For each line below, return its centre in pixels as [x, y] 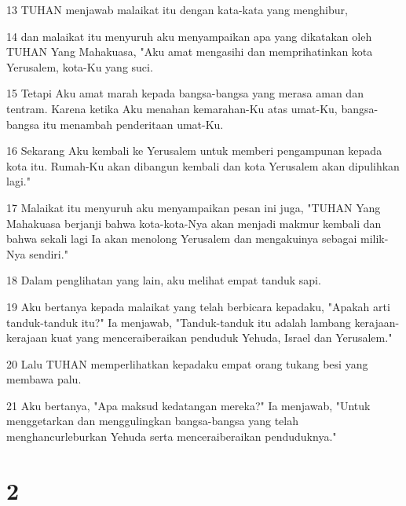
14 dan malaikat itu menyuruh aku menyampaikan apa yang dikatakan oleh [189, 36]
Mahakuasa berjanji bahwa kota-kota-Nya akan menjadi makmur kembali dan [194, 223]
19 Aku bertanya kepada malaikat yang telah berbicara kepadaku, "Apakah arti [198, 306]
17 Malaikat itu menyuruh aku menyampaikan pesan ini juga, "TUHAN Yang [194, 207]
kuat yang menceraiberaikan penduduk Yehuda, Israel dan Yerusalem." [221, 337]
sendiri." [49, 253]
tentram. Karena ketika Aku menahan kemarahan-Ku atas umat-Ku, [172, 108]
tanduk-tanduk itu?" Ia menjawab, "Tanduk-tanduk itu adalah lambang [179, 322]
